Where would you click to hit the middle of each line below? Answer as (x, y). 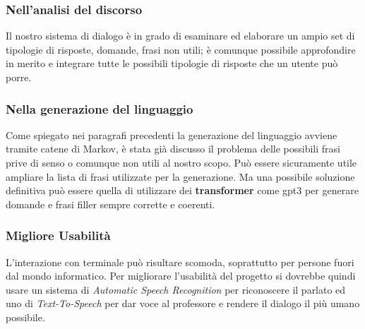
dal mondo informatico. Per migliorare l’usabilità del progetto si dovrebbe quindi (181, 276)
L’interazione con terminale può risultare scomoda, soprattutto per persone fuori (180, 262)
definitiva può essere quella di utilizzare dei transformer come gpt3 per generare (182, 190)
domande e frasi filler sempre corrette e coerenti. (110, 204)
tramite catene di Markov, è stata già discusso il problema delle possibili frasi (173, 149)
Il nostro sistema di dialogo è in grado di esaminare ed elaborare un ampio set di (180, 36)
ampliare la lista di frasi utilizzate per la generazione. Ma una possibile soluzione (180, 176)
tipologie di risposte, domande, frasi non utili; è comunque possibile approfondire (181, 49)
